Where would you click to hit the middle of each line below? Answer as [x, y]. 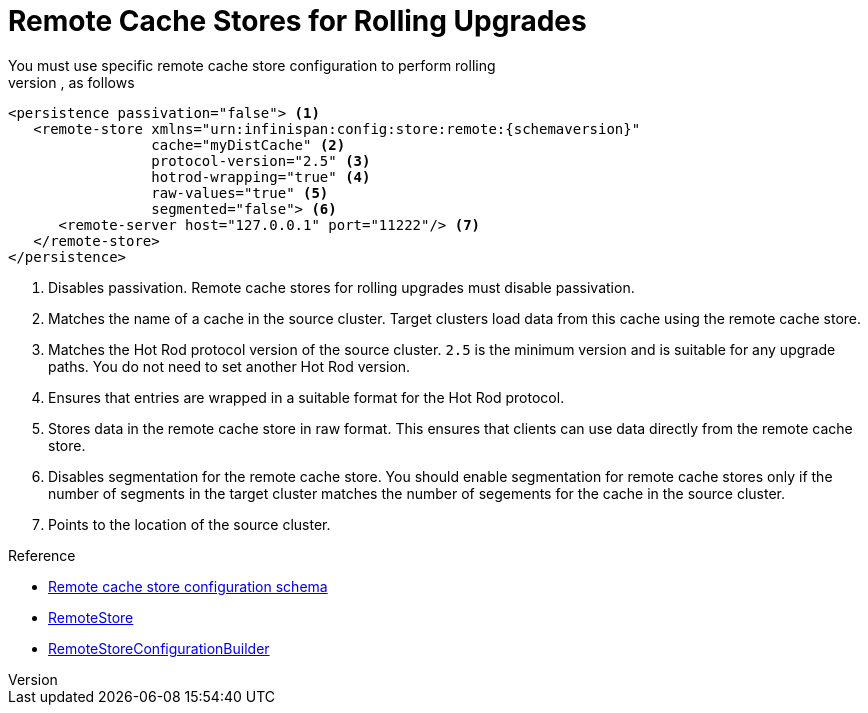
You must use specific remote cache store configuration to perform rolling [252, 65]
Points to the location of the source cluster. [189, 524]
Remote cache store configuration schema [188, 586]
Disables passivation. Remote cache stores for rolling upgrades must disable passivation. [341, 287]
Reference [42, 555]
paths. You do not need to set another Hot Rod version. [229, 366]
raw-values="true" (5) [240, 192]
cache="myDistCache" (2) [248, 144]
